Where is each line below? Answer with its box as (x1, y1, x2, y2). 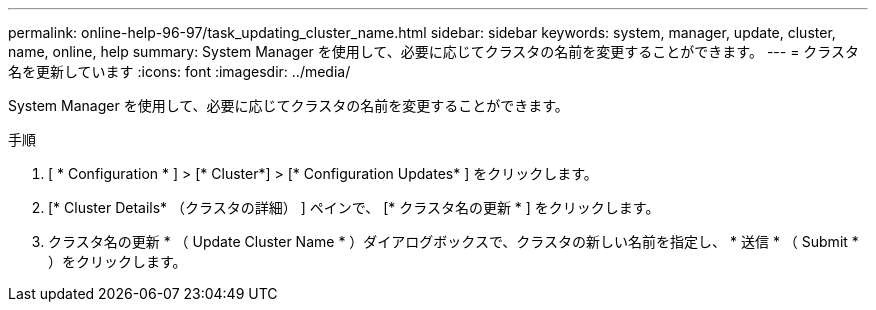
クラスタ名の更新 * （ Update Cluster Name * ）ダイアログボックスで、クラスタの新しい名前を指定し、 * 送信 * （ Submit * (48, 233, 859, 250)
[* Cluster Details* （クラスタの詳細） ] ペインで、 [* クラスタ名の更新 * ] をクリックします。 (48, 199, 660, 216)
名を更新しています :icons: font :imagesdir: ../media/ (8, 63, 351, 80)
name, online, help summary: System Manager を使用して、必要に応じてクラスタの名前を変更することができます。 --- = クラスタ (8, 43, 860, 60)
